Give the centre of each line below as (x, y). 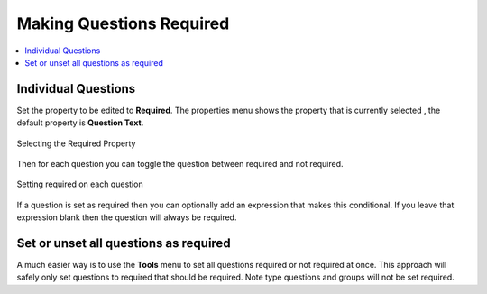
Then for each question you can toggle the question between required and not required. (180, 164)
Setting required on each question (80, 184)
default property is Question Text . (80, 123)
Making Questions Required (123, 23)
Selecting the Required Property (76, 143)
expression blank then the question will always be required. (127, 217)
